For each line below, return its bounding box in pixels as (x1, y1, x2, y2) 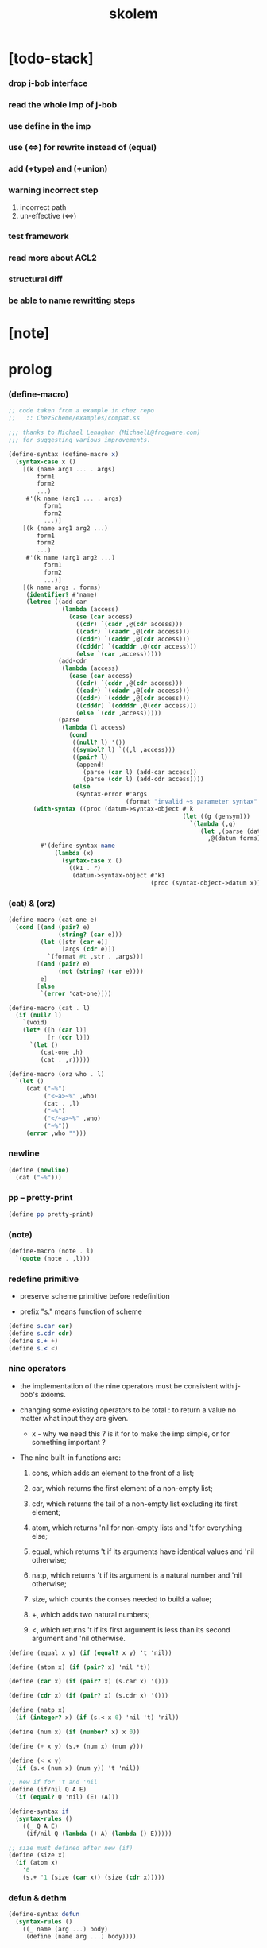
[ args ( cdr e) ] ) (61, 945, 115, 954)
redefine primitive (8, 1273, 79, 1284)
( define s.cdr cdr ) (8, 1329, 73, 1338)
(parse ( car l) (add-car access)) (83, 768, 197, 776)
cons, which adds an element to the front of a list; (31, 1468, 195, 1477)
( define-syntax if (8, 1807, 69, 1816)
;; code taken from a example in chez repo (8, 407, 155, 415)
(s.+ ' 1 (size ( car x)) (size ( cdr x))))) (22, 1873, 165, 1882)
